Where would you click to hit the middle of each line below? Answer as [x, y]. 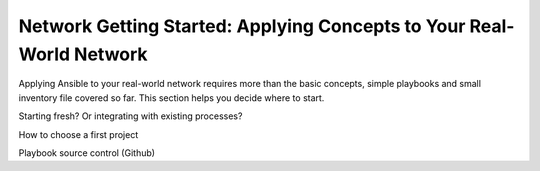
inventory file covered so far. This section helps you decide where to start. [171, 97]
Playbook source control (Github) [86, 152]
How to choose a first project [78, 134]
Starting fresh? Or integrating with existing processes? [130, 116]
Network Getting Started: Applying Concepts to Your [242, 26]
